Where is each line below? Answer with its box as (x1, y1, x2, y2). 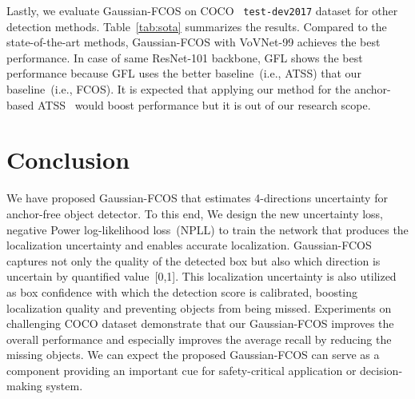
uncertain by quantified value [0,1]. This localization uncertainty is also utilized (6, 268, 397, 285)
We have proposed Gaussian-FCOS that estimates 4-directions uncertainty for (6, 190, 388, 206)
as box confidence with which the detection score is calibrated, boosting (6, 283, 358, 300)
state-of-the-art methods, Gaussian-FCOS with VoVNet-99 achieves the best (6, 34, 381, 50)
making (6, 377, 42, 394)
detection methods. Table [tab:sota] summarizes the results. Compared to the (6, 18, 387, 34)
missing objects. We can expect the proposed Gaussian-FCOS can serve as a (6, 346, 380, 363)
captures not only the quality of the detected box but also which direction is (6, 252, 381, 269)
